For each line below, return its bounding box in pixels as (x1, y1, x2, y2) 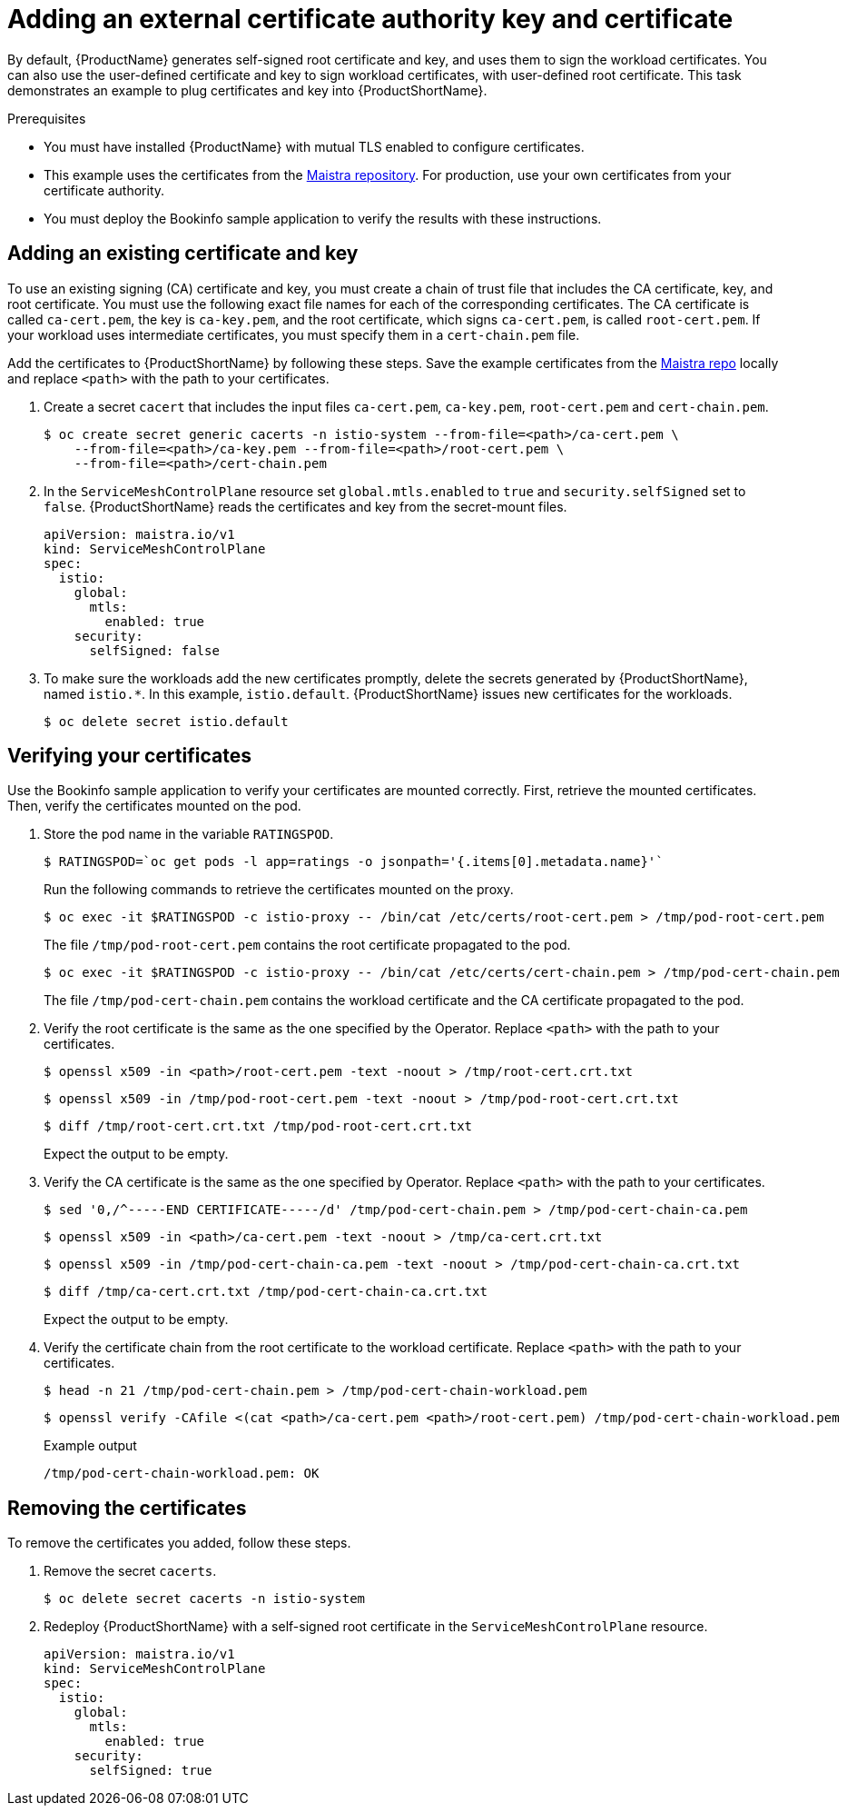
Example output (44, 1438, 137, 1454)
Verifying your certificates (7, 744, 251, 768)
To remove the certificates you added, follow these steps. (7, 1535, 351, 1551)
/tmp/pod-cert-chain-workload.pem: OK (44, 1466, 320, 1481)
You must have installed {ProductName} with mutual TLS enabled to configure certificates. (44, 138, 585, 154)
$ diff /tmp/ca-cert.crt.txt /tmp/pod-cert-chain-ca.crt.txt (44, 1284, 488, 1300)
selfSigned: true (89, 1763, 212, 1778)
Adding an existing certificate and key (7, 242, 359, 265)
